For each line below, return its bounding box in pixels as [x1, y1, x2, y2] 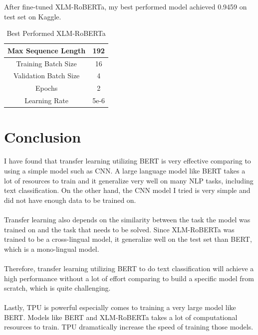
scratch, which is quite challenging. [4, 283, 111, 293]
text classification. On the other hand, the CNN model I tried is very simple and [4, 185, 251, 195]
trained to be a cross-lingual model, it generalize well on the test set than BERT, [4, 234, 252, 244]
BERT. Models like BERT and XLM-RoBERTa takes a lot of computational [4, 312, 238, 322]
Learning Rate [24, 95, 68, 106]
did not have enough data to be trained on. [4, 194, 136, 205]
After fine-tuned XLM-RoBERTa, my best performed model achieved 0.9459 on [4, 1, 247, 11]
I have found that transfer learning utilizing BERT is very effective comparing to [4, 156, 251, 166]
